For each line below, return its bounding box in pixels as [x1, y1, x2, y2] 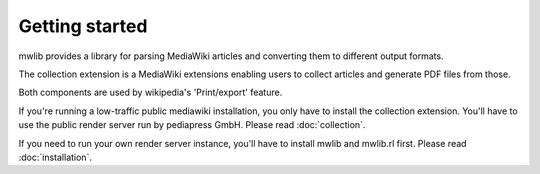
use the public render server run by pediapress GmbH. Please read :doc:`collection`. [18, 119, 366, 131]
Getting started [18, 15, 148, 37]
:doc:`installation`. [18, 151, 92, 163]
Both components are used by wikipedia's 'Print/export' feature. [18, 86, 283, 99]
